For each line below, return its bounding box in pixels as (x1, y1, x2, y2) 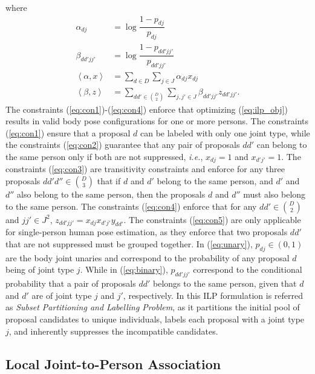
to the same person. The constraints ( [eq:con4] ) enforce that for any (5, 199, 257, 212)
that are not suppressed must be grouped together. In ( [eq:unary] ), (5, 238, 253, 250)
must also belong (243, 188, 306, 201)
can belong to (256, 138, 307, 151)
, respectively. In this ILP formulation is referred (123, 289, 304, 301)
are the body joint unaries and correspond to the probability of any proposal (5, 251, 290, 264)
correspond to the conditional (193, 263, 302, 276)
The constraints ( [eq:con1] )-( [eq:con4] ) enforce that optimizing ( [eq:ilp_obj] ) (5, 102, 288, 115)
